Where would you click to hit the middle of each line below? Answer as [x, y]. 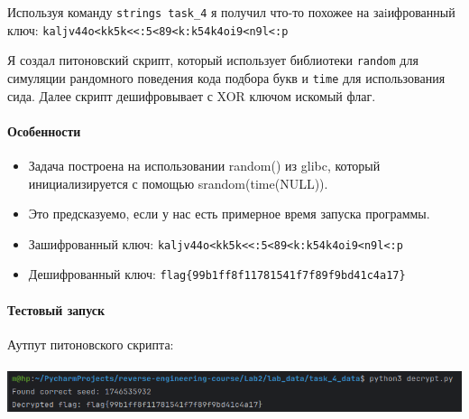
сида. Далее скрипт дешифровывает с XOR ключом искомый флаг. [192, 95]
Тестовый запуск [56, 309]
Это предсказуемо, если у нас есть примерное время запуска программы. [229, 214]
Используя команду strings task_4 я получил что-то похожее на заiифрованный [231, 12]
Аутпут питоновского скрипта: [91, 344]
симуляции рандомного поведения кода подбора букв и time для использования [226, 77]
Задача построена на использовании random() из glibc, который [204, 166]
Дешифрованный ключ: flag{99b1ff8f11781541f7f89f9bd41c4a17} [217, 274]
